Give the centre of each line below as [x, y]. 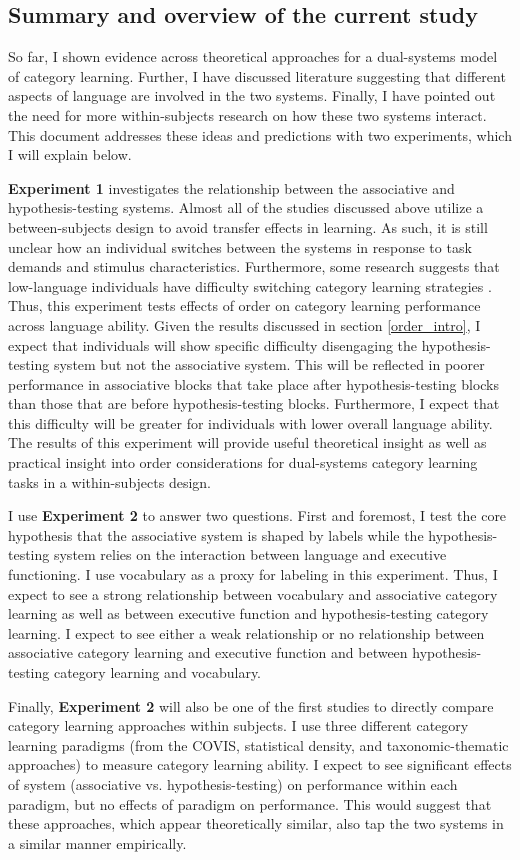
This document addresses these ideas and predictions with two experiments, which [260, 134]
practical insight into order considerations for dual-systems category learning [243, 462]
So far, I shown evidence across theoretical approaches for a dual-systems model [253, 56]
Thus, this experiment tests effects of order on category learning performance [244, 305]
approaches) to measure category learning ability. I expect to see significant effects [260, 764]
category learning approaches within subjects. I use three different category [238, 725]
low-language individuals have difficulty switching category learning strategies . [250, 285]
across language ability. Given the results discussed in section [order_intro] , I [244, 324]
